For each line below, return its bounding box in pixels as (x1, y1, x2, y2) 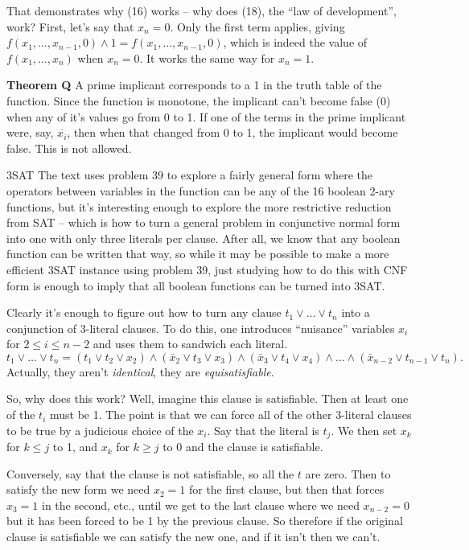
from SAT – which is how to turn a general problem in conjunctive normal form (6, 214, 401, 231)
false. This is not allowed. (6, 139, 132, 156)
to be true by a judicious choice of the (6, 421, 194, 438)
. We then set (331, 421, 397, 438)
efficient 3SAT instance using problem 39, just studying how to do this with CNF (6, 261, 408, 277)
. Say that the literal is (207, 421, 319, 438)
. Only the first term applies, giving (170, 18, 345, 35)
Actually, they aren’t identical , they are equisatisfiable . (6, 363, 274, 380)
